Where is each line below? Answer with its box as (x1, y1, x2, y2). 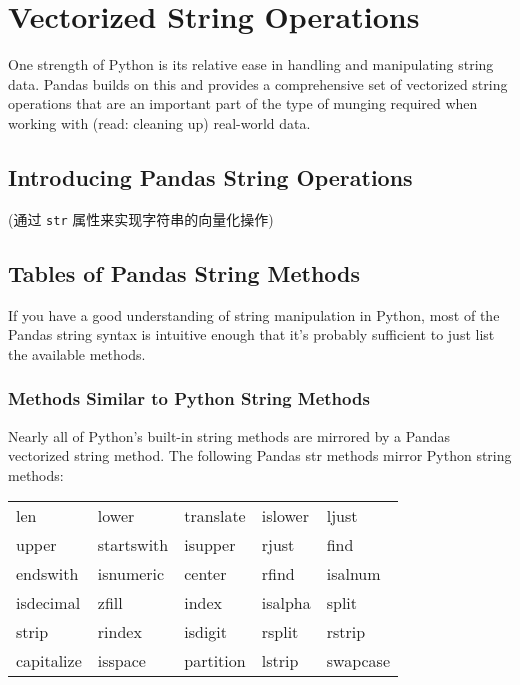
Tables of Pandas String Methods (8, 257, 361, 288)
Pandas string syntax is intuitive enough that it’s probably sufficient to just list (8, 324, 495, 345)
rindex (97, 620, 142, 644)
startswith (97, 533, 169, 557)
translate (184, 504, 246, 528)
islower (261, 504, 309, 528)
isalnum (326, 562, 381, 586)
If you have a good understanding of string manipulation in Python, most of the (8, 304, 500, 325)
